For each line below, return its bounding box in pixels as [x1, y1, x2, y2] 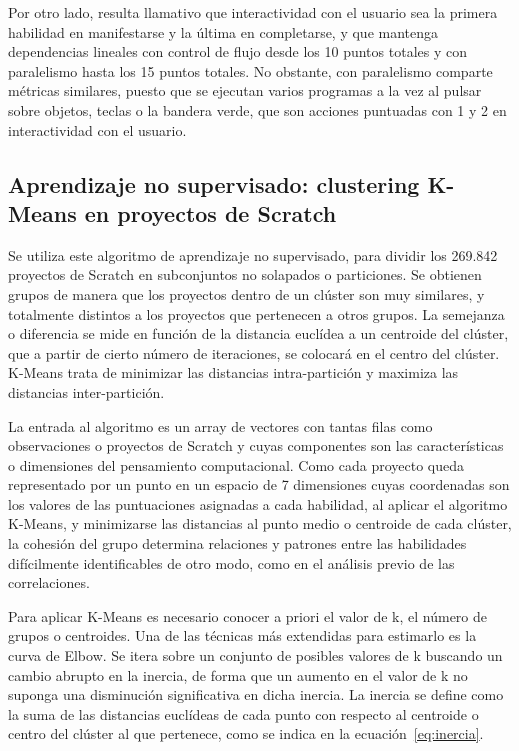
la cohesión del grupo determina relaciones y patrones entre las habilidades [8, 533, 467, 554]
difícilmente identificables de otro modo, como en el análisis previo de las [8, 552, 455, 573]
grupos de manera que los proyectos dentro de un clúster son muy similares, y [8, 283, 485, 304]
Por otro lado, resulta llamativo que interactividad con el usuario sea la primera [8, 2, 498, 22]
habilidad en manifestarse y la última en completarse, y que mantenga [8, 21, 439, 42]
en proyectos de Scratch [84, 197, 337, 228]
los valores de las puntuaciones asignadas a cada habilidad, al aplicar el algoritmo [8, 493, 508, 514]
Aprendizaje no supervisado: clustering [8, 168, 420, 199]
